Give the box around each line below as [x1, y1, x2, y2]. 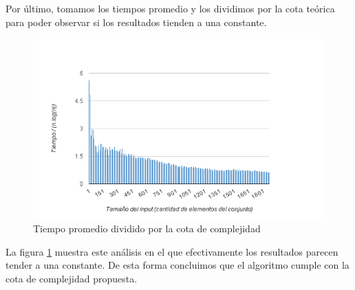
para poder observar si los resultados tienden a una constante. [6, 14, 267, 29]
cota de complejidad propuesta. [6, 271, 138, 285]
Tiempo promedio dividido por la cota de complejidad [33, 221, 261, 235]
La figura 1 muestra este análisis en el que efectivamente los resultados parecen [6, 244, 338, 258]
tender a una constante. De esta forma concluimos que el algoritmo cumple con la [6, 258, 349, 272]
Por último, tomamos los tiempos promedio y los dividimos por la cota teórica [6, 1, 335, 15]
